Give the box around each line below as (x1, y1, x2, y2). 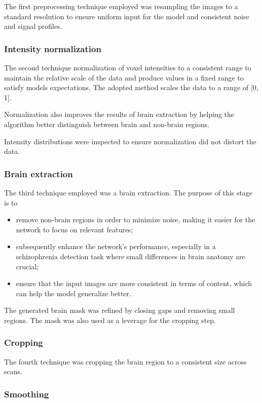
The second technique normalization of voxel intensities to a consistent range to (4, 62, 251, 72)
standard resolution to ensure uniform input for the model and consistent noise (4, 11, 249, 21)
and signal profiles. (4, 21, 62, 31)
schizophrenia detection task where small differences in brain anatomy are (16, 251, 245, 261)
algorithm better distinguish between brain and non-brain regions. (4, 118, 209, 129)
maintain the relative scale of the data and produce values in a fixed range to (4, 72, 244, 83)
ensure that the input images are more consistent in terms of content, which (16, 278, 252, 289)
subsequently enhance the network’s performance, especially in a (16, 241, 216, 252)
